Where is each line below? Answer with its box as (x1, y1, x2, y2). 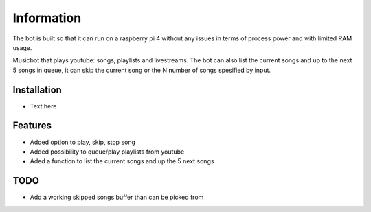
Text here (30, 102, 57, 110)
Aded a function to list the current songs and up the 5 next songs (30, 157, 214, 165)
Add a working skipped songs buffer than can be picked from (30, 193, 204, 202)
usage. (12, 43, 32, 51)
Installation (12, 84, 62, 95)
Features (12, 120, 52, 132)
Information (12, 10, 82, 25)
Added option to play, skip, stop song (30, 138, 136, 146)
